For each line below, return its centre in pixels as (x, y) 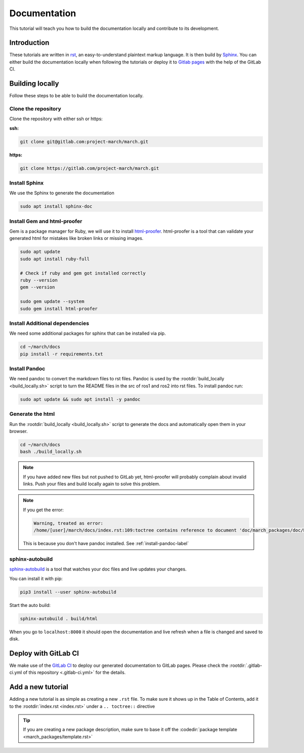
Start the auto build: (30, 605)
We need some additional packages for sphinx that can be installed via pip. (88, 333)
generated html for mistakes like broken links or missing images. (77, 238)
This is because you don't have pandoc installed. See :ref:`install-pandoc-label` (106, 544)
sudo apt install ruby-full (55, 259)
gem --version (37, 287)
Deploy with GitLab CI (44, 653)
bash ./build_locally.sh (51, 452)
